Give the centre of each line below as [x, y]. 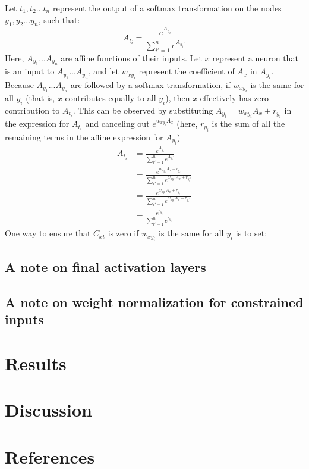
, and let [104, 71]
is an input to [30, 71]
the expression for [37, 123]
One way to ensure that [48, 233]
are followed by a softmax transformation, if [150, 84]
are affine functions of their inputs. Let [132, 57]
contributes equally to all [111, 98]
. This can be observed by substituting [143, 110]
